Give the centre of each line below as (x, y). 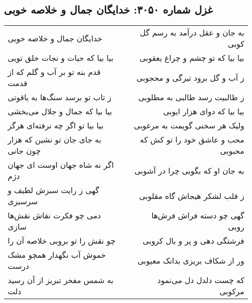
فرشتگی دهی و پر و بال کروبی (193, 241)
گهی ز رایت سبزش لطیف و (54, 190)
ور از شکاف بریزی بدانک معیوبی (191, 260)
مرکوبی (232, 291)
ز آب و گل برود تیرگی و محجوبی (190, 77)
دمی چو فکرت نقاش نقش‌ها (55, 215)
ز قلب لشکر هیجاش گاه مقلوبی (192, 196)
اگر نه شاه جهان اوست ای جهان (61, 165)
